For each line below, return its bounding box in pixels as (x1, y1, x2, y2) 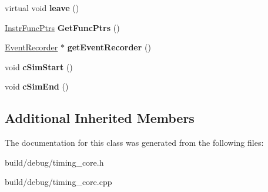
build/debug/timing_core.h (5, 156, 104, 168)
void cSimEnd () (5, 80, 69, 92)
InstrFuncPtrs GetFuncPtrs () (5, 21, 120, 33)
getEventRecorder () (67, 41, 151, 53)
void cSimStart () (5, 60, 73, 73)
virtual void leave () (5, 2, 79, 13)
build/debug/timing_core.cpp (5, 176, 112, 188)
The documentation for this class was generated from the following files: (5, 136, 264, 149)
